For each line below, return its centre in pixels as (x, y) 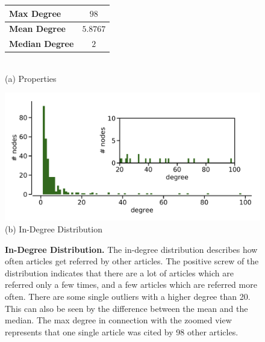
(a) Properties (31, 78)
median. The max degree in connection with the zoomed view (118, 320)
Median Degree (42, 44)
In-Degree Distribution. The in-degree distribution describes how (131, 249)
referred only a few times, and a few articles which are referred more (131, 284)
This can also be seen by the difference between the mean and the (126, 308)
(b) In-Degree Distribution (54, 229)
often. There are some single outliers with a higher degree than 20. (128, 297)
